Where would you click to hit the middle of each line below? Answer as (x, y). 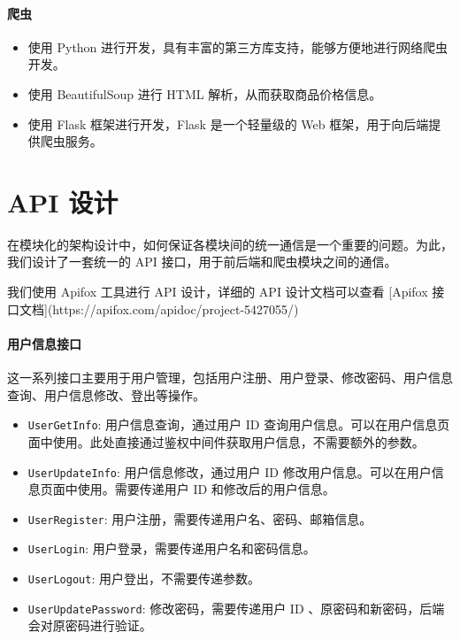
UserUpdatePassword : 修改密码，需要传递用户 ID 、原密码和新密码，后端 (236, 608)
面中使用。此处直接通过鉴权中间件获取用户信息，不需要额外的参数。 (226, 441)
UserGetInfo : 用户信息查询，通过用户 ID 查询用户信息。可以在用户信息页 (239, 424)
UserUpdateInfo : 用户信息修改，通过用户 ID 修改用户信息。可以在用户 (230, 471)
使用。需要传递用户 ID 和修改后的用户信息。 (206, 489)
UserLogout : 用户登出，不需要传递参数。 (144, 578)
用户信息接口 (44, 343)
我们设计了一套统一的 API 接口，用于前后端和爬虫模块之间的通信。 (202, 262)
